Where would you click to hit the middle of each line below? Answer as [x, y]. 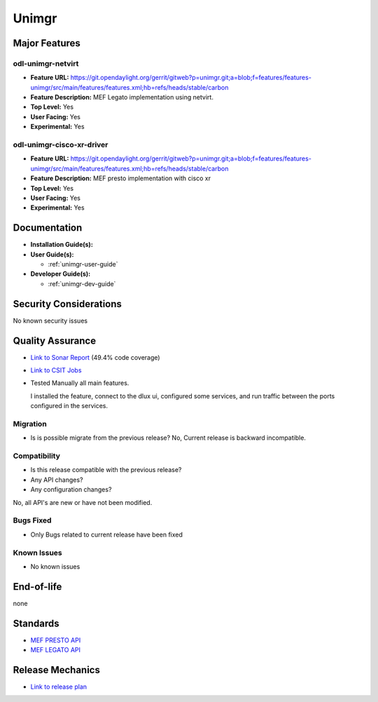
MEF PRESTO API [56, 640]
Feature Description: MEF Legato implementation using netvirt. [122, 97]
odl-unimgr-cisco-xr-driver [61, 145]
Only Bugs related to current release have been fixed [107, 534]
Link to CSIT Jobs [56, 370]
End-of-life [37, 587]
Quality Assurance [55, 340]
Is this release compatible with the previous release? [106, 470]
